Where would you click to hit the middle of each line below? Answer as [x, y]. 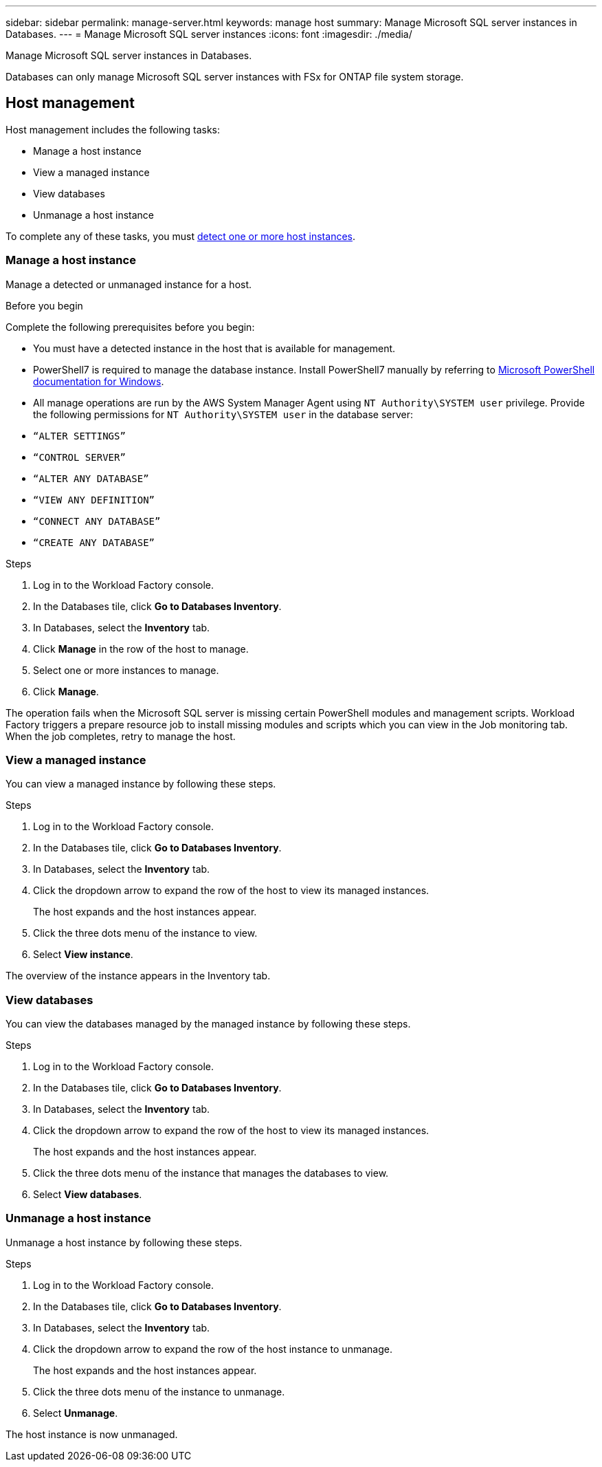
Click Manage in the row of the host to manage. [141, 649]
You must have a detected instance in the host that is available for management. [214, 348]
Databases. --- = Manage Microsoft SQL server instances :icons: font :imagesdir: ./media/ [209, 34]
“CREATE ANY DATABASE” [94, 542]
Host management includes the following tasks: [113, 129]
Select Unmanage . [76, 1413]
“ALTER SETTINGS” [79, 436]
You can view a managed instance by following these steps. [141, 784]
